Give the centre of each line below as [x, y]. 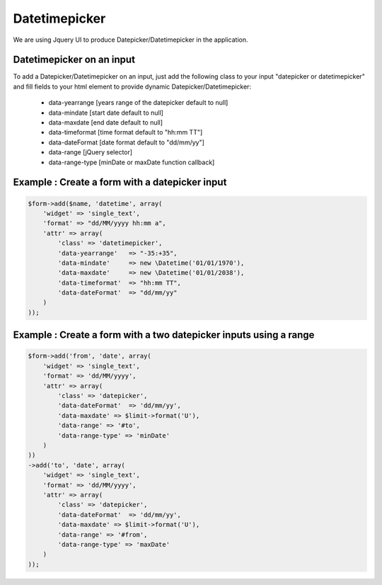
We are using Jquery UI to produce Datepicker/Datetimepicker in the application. [131, 40]
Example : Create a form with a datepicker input [120, 182]
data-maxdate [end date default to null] [105, 123]
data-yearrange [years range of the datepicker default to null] [138, 103]
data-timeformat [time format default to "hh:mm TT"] [126, 132]
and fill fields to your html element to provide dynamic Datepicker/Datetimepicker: [132, 86]
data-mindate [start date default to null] [106, 113]
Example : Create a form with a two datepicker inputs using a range [164, 335]
